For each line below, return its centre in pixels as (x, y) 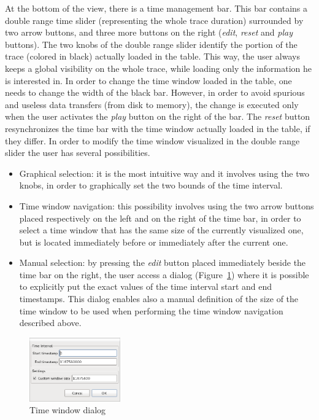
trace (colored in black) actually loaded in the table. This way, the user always (152, 56)
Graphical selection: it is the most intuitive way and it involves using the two (164, 173)
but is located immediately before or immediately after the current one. (154, 242)
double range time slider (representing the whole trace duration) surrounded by (154, 20)
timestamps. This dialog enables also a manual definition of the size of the (159, 299)
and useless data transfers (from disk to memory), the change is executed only (152, 104)
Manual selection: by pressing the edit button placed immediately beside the (163, 262)
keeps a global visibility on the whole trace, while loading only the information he (158, 68)
